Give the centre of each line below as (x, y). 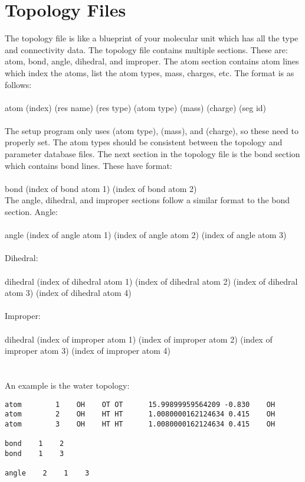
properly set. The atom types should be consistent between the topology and (144, 142)
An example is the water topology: (67, 385)
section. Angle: (31, 212)
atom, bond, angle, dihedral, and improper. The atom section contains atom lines (152, 61)
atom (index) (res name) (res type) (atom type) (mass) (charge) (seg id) (136, 107)
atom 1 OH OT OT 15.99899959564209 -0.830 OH (140, 404)
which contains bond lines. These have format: (88, 165)
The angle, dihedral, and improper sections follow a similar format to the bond (147, 200)
